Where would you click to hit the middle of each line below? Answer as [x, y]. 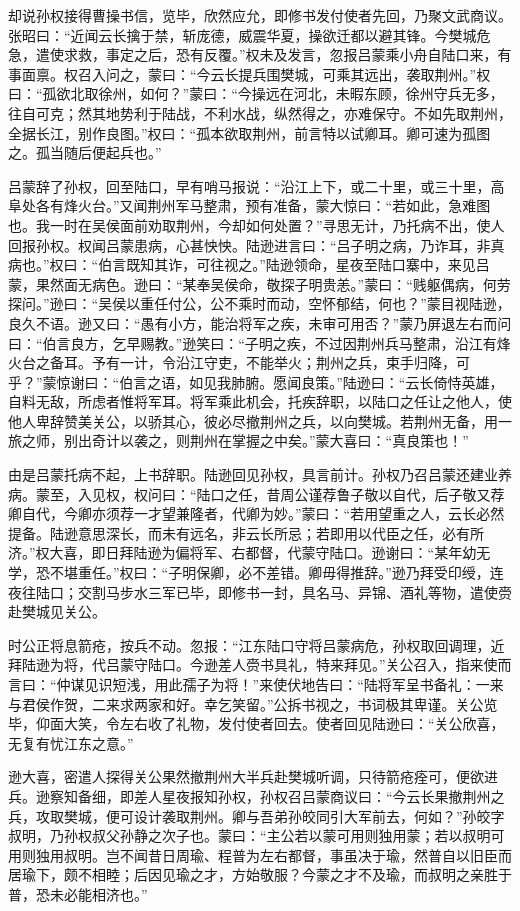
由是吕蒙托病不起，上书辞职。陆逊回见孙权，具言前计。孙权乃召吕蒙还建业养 [260, 474]
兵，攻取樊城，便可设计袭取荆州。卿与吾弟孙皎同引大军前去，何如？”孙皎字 [256, 815]
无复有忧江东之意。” [71, 742]
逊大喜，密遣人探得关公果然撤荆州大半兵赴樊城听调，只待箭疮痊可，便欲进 [253, 776]
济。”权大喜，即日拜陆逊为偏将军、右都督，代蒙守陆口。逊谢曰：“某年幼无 [249, 552]
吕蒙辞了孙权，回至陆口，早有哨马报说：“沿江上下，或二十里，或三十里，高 [256, 185]
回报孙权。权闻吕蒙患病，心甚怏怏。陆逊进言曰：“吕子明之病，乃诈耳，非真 [256, 244]
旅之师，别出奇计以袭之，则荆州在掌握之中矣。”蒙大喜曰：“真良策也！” [238, 440]
